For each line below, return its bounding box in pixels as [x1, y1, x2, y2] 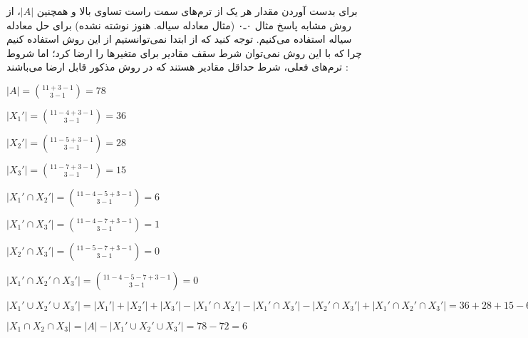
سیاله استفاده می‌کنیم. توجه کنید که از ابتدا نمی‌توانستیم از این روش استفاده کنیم [6, 31, 352, 46]
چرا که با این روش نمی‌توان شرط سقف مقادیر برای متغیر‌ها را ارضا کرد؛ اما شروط [6, 45, 362, 60]
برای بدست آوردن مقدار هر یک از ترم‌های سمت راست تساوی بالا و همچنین [36, 4, 358, 18]
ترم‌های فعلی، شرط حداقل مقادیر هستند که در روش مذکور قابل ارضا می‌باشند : [6, 59, 348, 74]
